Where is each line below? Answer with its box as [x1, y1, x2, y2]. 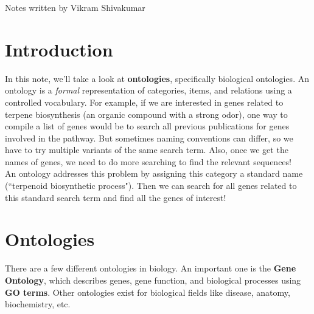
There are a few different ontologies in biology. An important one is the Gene [5, 262, 296, 275]
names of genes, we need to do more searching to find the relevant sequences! [5, 155, 291, 168]
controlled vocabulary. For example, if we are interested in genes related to [5, 95, 284, 108]
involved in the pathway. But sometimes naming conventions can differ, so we [5, 131, 293, 144]
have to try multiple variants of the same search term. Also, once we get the [5, 143, 288, 156]
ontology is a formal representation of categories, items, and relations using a [5, 84, 292, 97]
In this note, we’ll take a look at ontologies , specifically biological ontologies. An [5, 72, 309, 84]
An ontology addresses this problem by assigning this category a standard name [5, 167, 303, 180]
